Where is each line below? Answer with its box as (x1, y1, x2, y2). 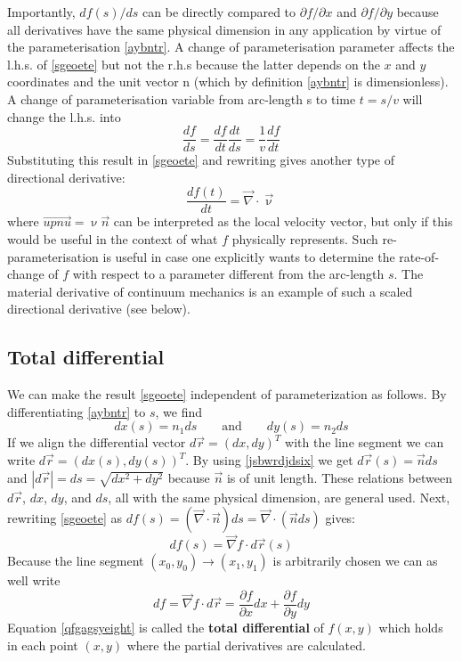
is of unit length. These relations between (226, 468, 452, 486)
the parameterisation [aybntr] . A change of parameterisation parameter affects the (7, 37, 455, 56)
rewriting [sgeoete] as (7, 509, 122, 527)
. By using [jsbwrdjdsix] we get (185, 451, 353, 469)
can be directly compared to (142, 3, 296, 20)
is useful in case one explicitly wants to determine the (102, 247, 395, 265)
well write (7, 571, 61, 590)
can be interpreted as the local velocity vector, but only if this (113, 212, 453, 231)
